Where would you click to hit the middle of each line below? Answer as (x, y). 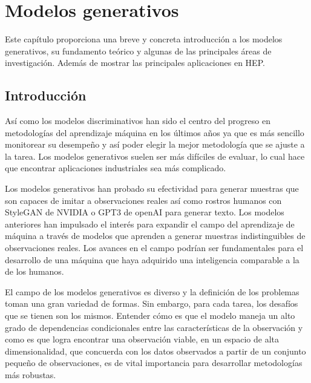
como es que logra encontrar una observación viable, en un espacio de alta (142, 339)
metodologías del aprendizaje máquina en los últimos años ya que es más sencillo (155, 132)
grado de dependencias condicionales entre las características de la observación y (154, 327)
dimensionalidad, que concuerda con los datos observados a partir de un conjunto (155, 351)
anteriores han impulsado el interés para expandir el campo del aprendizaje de (150, 224)
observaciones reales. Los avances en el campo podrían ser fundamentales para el (154, 248)
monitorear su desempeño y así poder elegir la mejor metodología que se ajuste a (155, 144)
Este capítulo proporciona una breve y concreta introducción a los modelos (144, 39)
